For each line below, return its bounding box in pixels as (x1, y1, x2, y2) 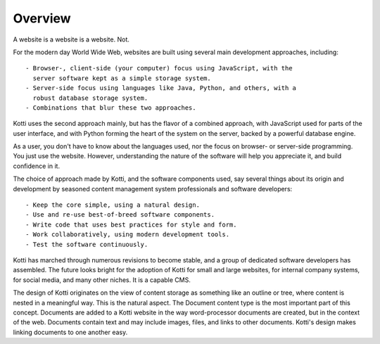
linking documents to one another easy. (13, 328, 128, 336)
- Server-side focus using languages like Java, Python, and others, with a (25, 84, 297, 92)
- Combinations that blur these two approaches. (25, 103, 196, 112)
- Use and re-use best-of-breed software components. (25, 211, 215, 219)
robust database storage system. (32, 94, 148, 102)
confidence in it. (13, 162, 60, 170)
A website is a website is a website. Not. (13, 35, 130, 44)
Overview (13, 11, 71, 26)
